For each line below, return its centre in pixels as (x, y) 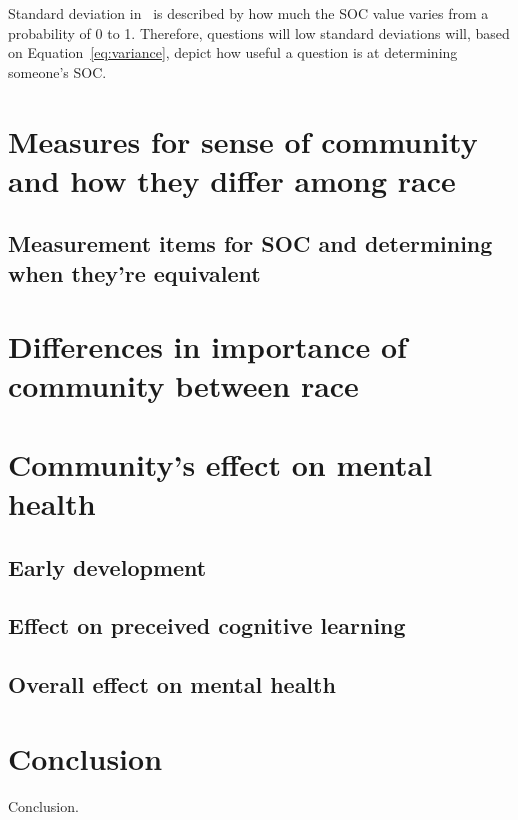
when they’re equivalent (134, 272)
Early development (107, 566)
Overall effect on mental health (172, 684)
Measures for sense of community (243, 140)
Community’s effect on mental (220, 463)
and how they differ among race (232, 179)
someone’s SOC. (57, 71)
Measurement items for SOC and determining (250, 243)
